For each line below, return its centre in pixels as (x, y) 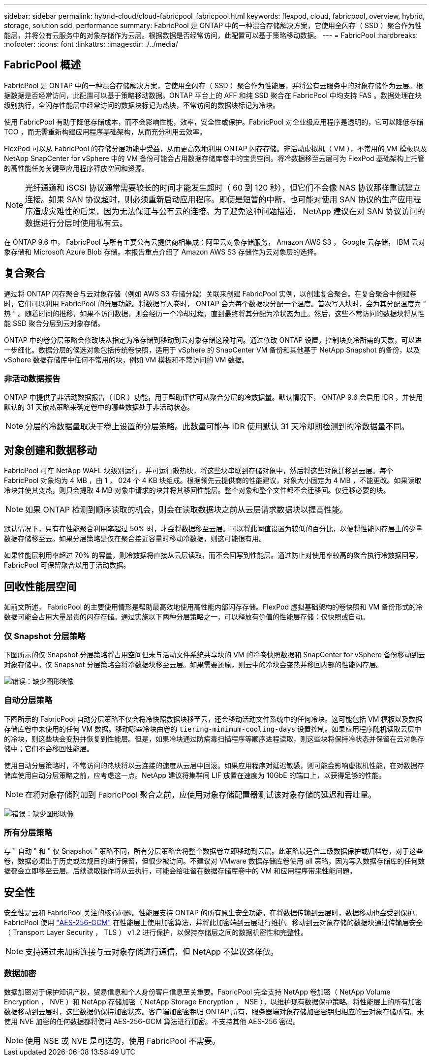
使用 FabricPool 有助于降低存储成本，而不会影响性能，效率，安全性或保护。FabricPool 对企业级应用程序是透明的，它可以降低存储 (214, 122)
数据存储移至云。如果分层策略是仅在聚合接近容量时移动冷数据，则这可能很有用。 (135, 539)
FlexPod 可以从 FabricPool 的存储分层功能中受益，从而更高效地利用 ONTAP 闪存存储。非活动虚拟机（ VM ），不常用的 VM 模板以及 (215, 148)
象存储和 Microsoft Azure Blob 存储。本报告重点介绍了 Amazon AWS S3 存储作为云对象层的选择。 (162, 252)
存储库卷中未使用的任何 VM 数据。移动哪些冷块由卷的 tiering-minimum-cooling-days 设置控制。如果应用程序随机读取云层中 (213, 729)
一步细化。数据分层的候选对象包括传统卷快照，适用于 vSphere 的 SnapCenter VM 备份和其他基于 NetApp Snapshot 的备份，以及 (212, 350)
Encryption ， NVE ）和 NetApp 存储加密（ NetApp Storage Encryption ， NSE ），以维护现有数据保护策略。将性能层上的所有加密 (213, 1001)
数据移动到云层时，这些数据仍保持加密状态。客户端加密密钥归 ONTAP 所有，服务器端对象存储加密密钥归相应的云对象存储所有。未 (214, 1011)
